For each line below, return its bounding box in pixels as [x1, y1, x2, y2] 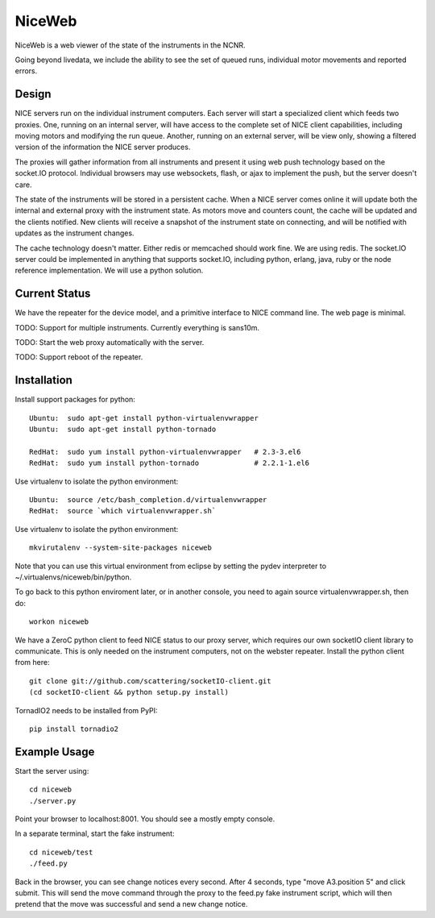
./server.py [29, 796, 77, 805]
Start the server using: [14, 766, 89, 775]
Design [14, 87, 52, 101]
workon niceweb [29, 617, 89, 626]
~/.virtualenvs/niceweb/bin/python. [14, 572, 132, 582]
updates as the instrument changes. [14, 228, 135, 238]
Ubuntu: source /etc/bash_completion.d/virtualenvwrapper [29, 496, 267, 505]
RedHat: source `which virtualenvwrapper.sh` [29, 506, 217, 516]
